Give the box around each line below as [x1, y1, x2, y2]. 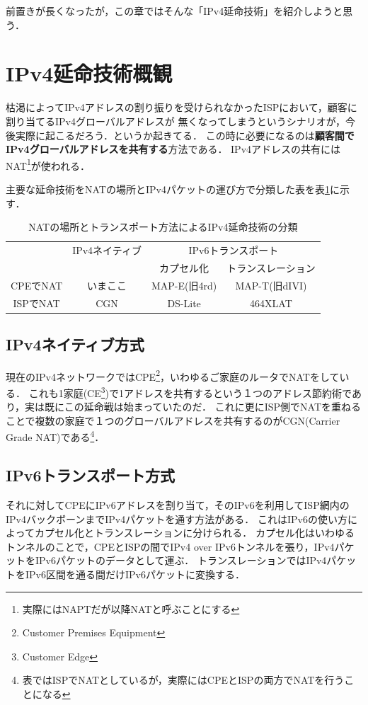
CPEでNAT [11, 277, 63, 292]
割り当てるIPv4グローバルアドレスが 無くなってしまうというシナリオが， [6, 113, 345, 128]
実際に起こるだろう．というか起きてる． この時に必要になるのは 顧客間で [15, 127, 355, 142]
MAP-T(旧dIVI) [235, 277, 307, 292]
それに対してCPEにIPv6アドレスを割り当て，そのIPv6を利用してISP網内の [6, 497, 350, 512]
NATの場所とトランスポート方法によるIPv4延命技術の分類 [28, 219, 298, 234]
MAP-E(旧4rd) [151, 277, 217, 292]
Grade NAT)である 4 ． [6, 428, 105, 445]
